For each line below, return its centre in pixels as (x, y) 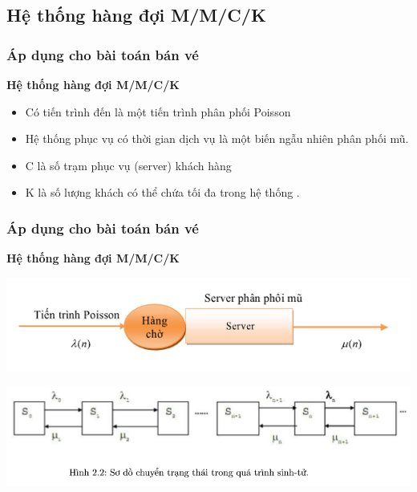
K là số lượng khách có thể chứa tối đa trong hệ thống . (162, 192)
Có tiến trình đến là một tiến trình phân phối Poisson (158, 111)
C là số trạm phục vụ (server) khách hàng (128, 165)
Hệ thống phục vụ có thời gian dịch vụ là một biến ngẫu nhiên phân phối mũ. (217, 138)
